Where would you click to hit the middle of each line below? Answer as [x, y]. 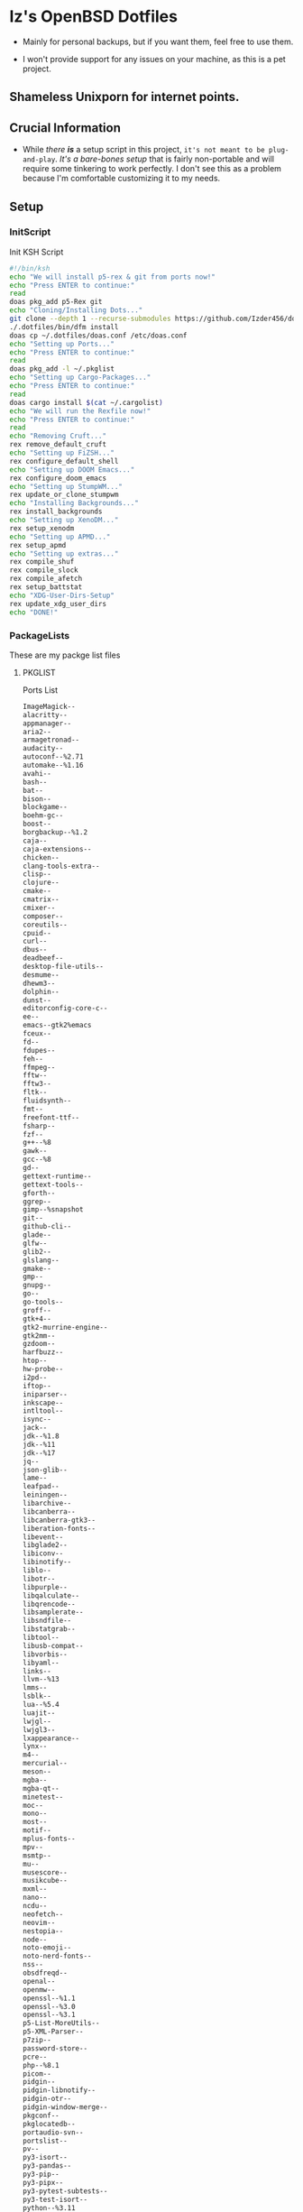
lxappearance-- [51, 1738]
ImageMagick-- [49, 706]
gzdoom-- [39, 1344]
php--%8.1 [41, 2065]
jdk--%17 [39, 1453]
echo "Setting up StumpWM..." [66, 486]
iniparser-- [45, 1394]
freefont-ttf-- [51, 1117]
